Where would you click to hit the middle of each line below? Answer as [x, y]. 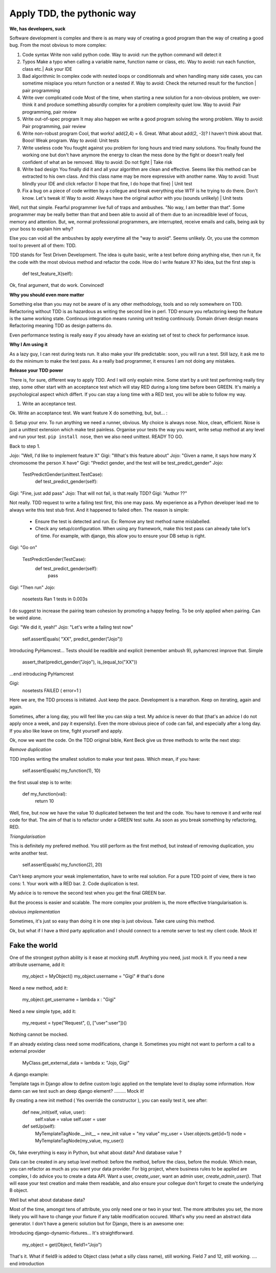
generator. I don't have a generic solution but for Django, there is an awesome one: [97, 1224]
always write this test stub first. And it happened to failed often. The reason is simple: [99, 510]
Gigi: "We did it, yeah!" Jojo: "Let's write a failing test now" [71, 627]
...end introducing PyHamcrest [42, 674]
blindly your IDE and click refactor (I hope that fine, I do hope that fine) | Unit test [107, 183]
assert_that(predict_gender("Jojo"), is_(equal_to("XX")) [80, 662]
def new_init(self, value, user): [54, 1112]
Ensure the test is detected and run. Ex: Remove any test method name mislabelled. [123, 521]
